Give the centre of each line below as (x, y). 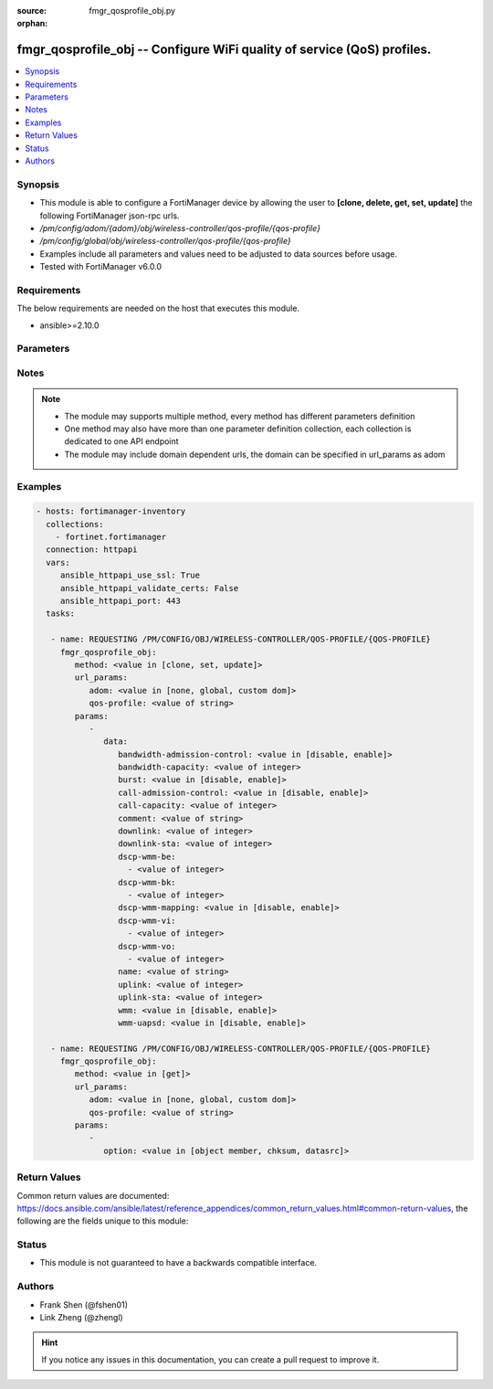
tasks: (61, 614)
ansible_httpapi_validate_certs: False (149, 588)
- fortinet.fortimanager (111, 537)
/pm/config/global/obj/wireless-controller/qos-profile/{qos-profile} (165, 241)
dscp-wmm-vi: (147, 920)
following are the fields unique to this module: (103, 1221)
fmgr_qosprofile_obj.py (132, 11)
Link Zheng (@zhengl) (81, 1317)
